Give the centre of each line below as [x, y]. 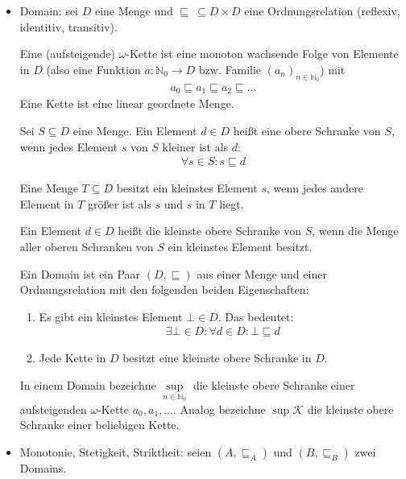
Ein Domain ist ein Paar [80, 273]
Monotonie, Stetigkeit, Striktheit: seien [116, 451]
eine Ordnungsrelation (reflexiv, [322, 10]
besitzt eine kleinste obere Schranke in [217, 358]
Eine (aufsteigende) [67, 54]
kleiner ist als [195, 146]
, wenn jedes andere [315, 188]
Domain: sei [49, 10]
